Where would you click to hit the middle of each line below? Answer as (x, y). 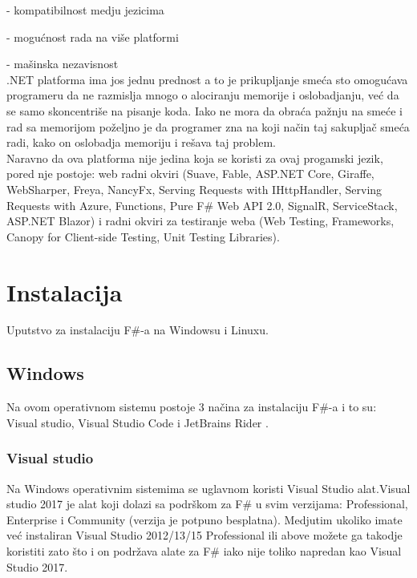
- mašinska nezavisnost (63, 64)
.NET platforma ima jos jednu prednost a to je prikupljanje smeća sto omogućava (207, 79)
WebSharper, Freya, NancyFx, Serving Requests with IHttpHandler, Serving (194, 189)
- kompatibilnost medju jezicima (85, 10)
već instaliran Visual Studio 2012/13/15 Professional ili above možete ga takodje (204, 535)
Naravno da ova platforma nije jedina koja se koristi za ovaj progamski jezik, (195, 158)
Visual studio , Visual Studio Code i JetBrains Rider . (138, 422)
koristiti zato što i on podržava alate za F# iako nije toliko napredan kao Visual (204, 551)
